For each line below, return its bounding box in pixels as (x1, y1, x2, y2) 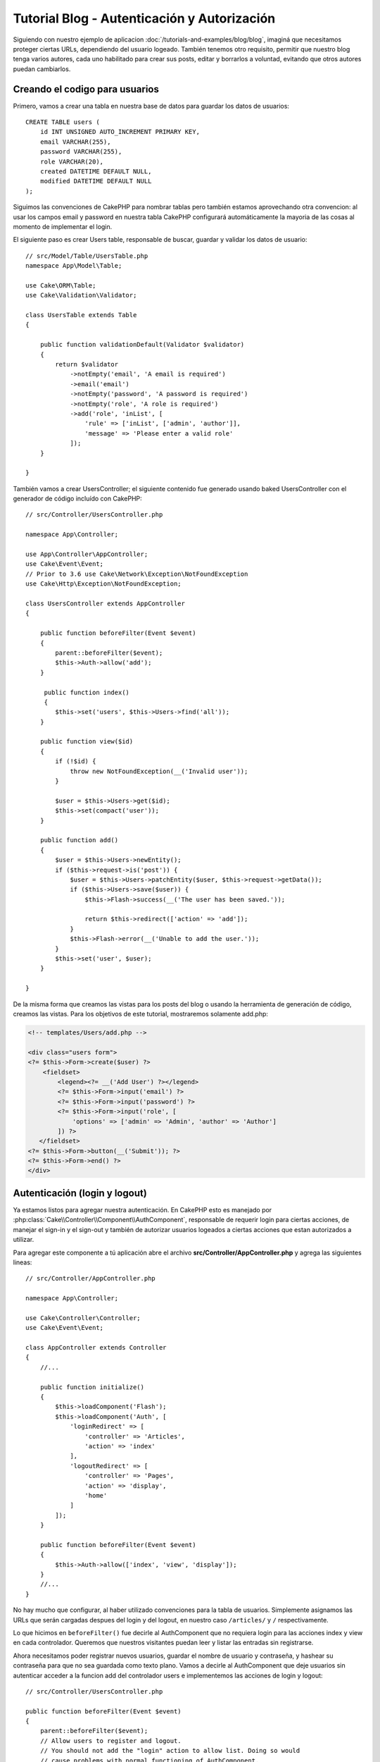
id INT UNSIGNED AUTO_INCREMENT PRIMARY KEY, (39, 128, 201, 136)
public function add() (39, 836, 119, 844)
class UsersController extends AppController (25, 599, 186, 608)
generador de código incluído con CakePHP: (13, 494, 142, 503)
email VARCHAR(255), (39, 137, 111, 146)
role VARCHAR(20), (39, 157, 104, 166)
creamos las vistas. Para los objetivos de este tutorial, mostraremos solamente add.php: (13, 1010, 269, 1018)
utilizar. (13, 1236, 34, 1244)
